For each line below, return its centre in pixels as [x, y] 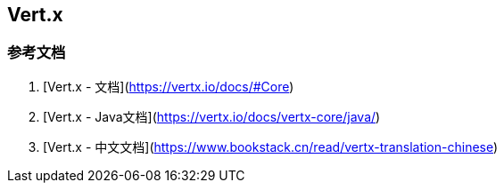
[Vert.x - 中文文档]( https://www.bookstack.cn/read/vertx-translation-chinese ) [271, 146]
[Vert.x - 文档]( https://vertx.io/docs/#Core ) [169, 86]
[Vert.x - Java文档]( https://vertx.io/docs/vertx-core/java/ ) [212, 116]
